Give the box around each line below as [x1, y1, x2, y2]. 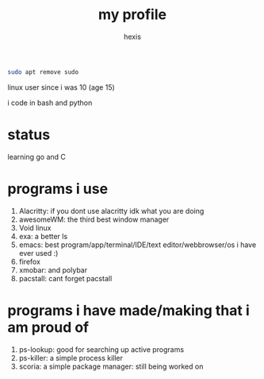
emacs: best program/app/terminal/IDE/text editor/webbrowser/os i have [18, 240, 257, 249]
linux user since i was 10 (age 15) [7, 82, 116, 92]
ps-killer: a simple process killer [18, 353, 124, 362]
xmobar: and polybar [18, 265, 88, 275]
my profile [98, 6, 167, 24]
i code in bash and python [7, 98, 93, 107]
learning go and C [7, 152, 67, 161]
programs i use [7, 180, 109, 198]
